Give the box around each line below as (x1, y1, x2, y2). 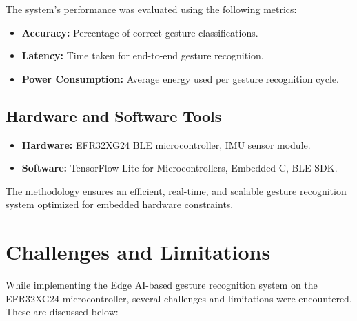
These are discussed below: (6, 304, 119, 319)
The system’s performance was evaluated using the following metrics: (6, 2, 297, 16)
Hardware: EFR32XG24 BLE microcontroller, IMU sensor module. (21, 137, 311, 152)
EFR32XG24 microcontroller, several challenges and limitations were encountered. (6, 291, 352, 305)
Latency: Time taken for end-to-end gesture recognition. (21, 48, 264, 63)
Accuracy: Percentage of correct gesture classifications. (21, 25, 258, 39)
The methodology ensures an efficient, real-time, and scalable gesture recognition (6, 183, 347, 198)
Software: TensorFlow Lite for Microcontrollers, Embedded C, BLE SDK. (21, 160, 338, 175)
